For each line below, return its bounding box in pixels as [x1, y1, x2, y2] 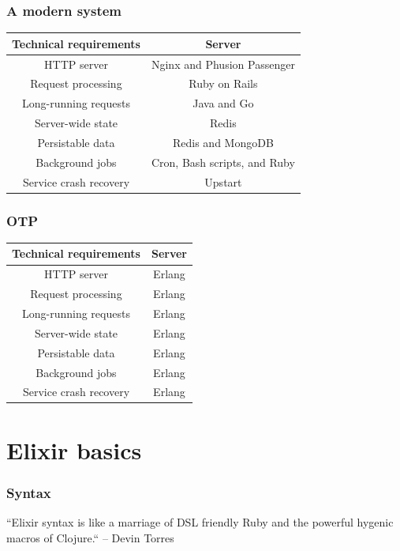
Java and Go [193, 95, 254, 111]
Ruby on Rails [189, 75, 258, 92]
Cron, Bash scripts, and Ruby [151, 153, 295, 170]
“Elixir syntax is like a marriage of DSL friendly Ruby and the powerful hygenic [6, 514, 394, 530]
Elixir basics [6, 433, 142, 466]
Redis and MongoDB [173, 134, 274, 150]
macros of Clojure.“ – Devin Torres [6, 529, 174, 545]
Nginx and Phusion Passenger [151, 55, 295, 72]
